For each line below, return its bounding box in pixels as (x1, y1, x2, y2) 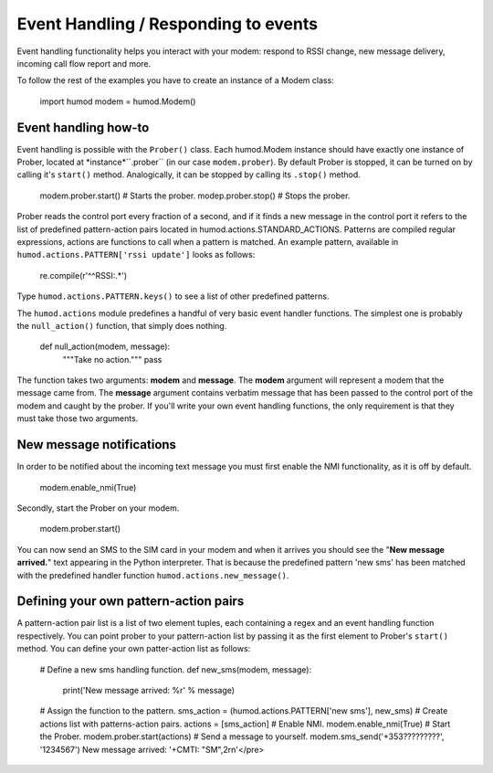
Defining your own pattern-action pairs (16, 594, 245, 609)
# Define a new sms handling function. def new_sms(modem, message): (39, 663, 312, 675)
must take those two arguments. (16, 413, 139, 424)
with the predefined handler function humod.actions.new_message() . (16, 569, 289, 580)
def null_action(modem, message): (39, 341, 171, 352)
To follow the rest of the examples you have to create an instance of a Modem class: (16, 75, 335, 86)
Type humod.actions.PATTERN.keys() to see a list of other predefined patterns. (16, 291, 330, 302)
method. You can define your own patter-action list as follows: (16, 643, 251, 654)
